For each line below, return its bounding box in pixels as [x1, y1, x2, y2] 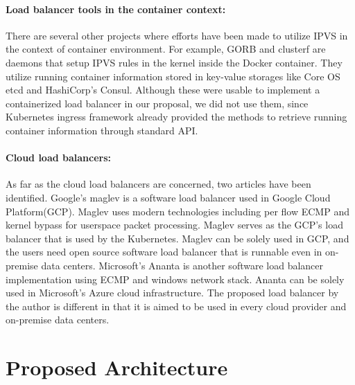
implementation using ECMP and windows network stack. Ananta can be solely [6, 271, 345, 286]
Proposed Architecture [6, 353, 228, 382]
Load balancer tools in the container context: [6, 1, 226, 16]
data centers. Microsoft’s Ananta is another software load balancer [41, 258, 324, 272]
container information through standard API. [6, 123, 198, 137]
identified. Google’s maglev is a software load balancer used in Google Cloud [6, 190, 331, 204]
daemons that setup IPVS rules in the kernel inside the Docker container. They [6, 55, 343, 69]
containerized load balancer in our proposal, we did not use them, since [6, 96, 309, 110]
